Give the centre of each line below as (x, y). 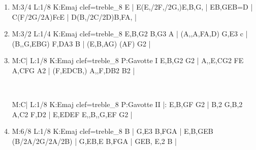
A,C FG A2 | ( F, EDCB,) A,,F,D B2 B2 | (73, 70)
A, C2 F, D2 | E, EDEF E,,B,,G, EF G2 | (72, 114)
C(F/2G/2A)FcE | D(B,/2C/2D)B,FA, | (74, 16)
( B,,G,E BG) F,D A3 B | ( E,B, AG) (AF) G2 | (81, 43)
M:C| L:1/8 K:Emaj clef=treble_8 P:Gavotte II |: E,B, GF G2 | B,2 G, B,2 (127, 104)
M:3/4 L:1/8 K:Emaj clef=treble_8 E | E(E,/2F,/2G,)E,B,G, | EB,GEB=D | (132, 7)
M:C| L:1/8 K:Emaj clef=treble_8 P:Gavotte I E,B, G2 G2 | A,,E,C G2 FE (128, 60)
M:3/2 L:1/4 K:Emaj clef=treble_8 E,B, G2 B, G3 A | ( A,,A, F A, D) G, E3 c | (130, 34)
